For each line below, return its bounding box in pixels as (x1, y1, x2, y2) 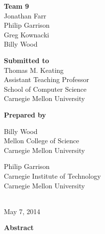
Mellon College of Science (4, 135, 79, 146)
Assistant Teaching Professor (4, 74, 90, 84)
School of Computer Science (4, 84, 87, 94)
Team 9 (4, 1, 29, 11)
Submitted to (4, 55, 49, 65)
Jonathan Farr (4, 10, 46, 20)
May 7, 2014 (4, 206, 41, 216)
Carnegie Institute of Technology (4, 170, 101, 181)
